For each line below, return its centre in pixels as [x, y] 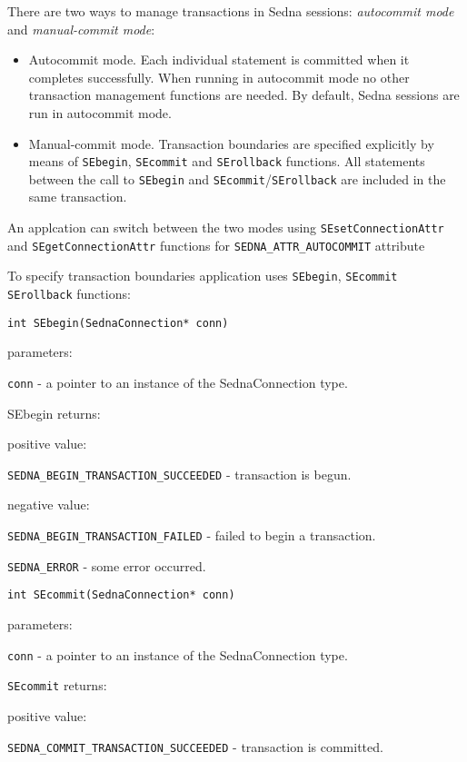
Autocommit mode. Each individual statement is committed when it [219, 59]
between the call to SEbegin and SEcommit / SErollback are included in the [237, 178]
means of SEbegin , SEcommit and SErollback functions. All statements [227, 161]
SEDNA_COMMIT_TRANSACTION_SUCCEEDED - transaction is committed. [195, 746]
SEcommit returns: [57, 685]
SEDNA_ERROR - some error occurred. [107, 565]
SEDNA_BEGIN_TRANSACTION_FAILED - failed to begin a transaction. [192, 535]
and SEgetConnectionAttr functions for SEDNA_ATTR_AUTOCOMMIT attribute [216, 245]
